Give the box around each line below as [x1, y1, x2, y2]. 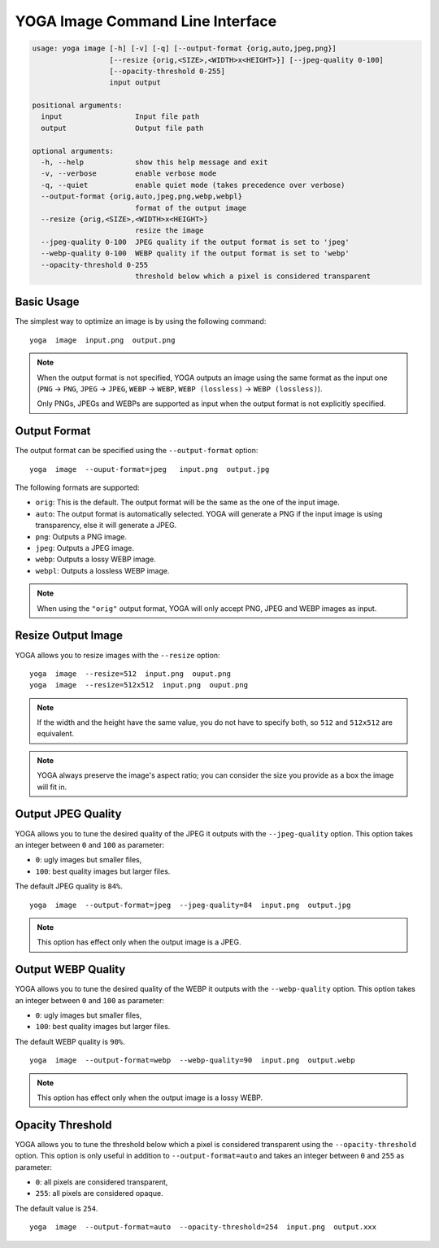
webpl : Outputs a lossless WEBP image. [35, 565, 170, 575]
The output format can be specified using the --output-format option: [15, 446, 259, 456]
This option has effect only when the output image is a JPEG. [37, 937, 241, 947]
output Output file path [41, 123, 204, 133]
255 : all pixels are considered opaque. [35, 1189, 163, 1198]
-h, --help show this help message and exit [41, 158, 268, 167]
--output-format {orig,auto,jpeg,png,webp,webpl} [41, 192, 243, 201]
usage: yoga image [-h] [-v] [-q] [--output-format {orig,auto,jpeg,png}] [32, 44, 337, 53]
